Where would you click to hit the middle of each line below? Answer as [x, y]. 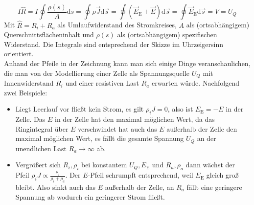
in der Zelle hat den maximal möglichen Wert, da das [135, 119]
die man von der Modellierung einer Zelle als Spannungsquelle [97, 73]
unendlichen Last [41, 148]
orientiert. [19, 54]
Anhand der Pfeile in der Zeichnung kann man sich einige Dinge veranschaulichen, [127, 63]
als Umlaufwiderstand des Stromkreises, [117, 25]
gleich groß [222, 175]
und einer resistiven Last [102, 83]
